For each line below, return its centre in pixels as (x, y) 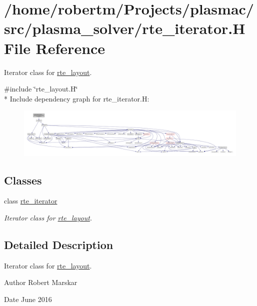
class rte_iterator (31, 201)
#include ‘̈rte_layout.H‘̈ (41, 89)
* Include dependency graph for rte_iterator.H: (77, 98)
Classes (23, 180)
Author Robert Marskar (41, 282)
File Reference (55, 48)
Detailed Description (59, 244)
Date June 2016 (28, 299)
